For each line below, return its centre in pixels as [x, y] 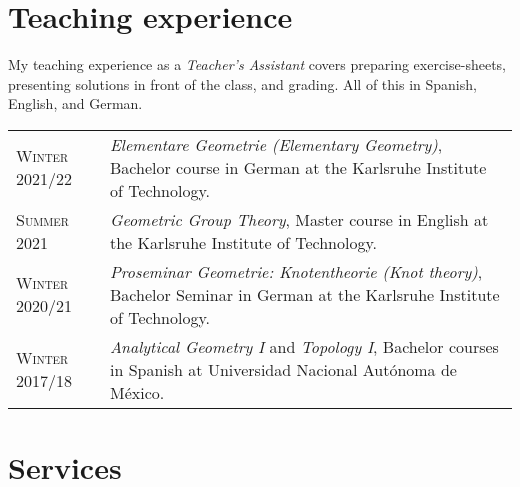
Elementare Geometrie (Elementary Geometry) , [276, 144]
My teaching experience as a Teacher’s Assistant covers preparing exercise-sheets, [257, 64]
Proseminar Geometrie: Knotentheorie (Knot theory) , [296, 271]
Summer [42, 219]
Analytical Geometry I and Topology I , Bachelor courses [304, 346]
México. [137, 392]
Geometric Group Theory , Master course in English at [299, 219]
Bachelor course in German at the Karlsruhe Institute [298, 167]
